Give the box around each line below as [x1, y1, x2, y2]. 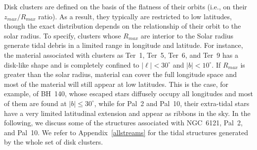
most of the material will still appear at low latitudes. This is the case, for [4, 78, 228, 89]
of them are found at [4, 98, 67, 108]
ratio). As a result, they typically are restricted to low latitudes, [38, 11, 232, 21]
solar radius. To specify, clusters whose [4, 30, 121, 40]
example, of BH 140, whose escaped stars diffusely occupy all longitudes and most [4, 88, 253, 99]
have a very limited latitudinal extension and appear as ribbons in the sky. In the [4, 108, 251, 118]
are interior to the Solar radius [140, 30, 234, 40]
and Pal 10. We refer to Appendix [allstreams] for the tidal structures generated [4, 127, 248, 137]
